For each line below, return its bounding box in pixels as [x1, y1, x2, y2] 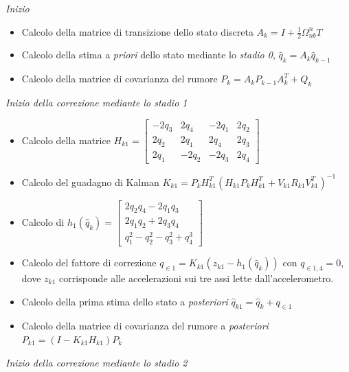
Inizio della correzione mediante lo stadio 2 [5, 355, 188, 369]
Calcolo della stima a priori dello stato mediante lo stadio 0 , [21, 47, 275, 62]
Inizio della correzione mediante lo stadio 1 [5, 95, 188, 110]
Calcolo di [21, 214, 65, 229]
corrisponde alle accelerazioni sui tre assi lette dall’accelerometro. [59, 270, 334, 285]
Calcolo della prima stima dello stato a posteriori [21, 294, 228, 308]
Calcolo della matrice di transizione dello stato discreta [21, 24, 254, 38]
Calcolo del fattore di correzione [21, 255, 157, 270]
